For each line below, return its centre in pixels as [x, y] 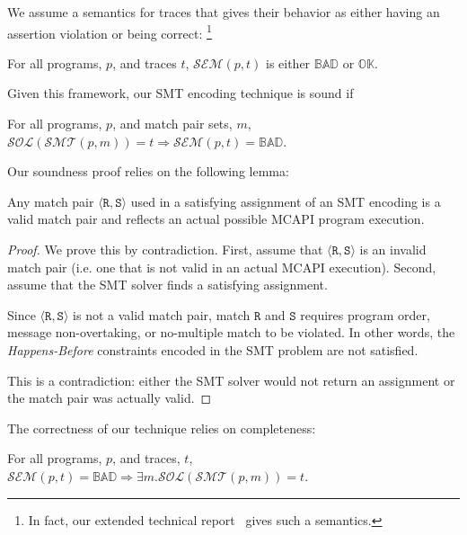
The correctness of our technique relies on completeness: [162, 428]
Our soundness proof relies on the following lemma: [148, 171]
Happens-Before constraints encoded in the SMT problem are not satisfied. [213, 349]
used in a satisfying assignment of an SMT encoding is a [286, 201]
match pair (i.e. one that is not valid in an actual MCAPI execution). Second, [222, 267]
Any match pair [51, 201]
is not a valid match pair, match [162, 314]
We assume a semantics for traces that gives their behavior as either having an [224, 12]
